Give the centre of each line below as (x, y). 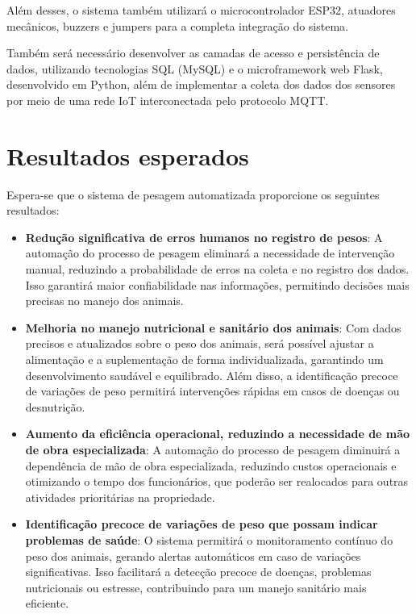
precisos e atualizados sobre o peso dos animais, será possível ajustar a (200, 343)
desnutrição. (55, 406)
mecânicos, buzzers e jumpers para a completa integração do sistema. (177, 25)
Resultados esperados (128, 155)
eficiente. (47, 603)
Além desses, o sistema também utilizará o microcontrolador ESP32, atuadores (201, 10)
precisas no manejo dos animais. (104, 301)
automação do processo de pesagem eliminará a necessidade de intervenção (210, 253)
